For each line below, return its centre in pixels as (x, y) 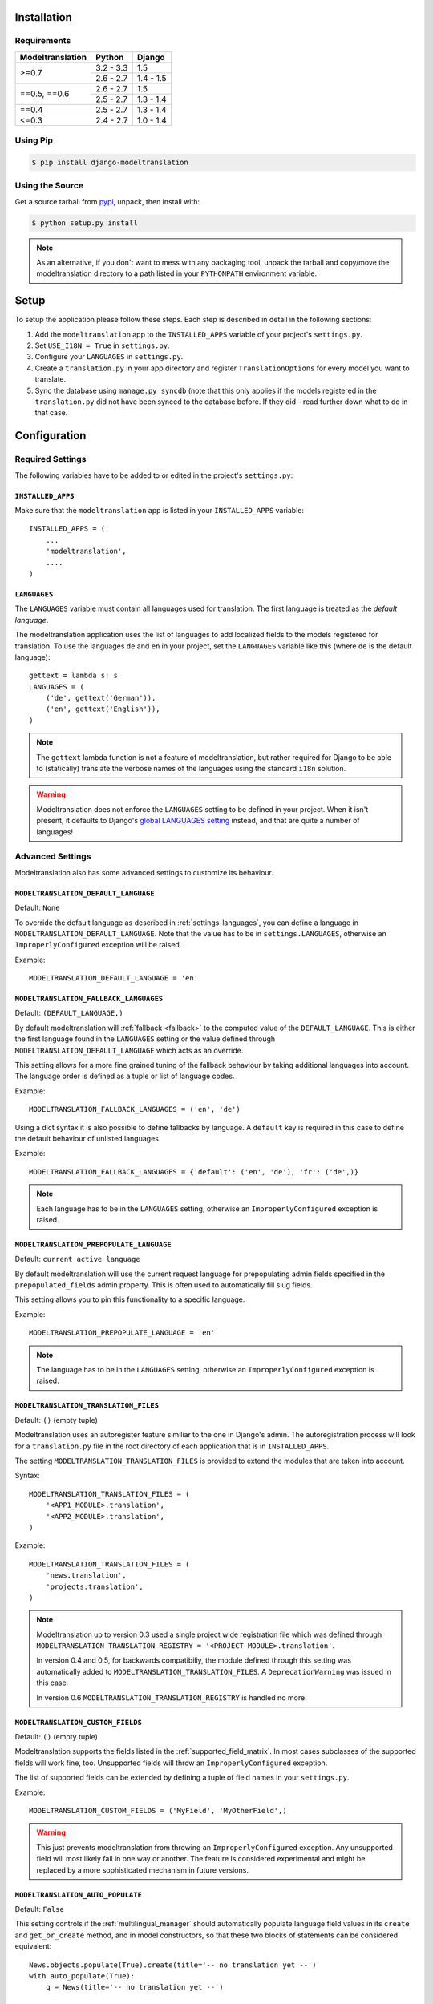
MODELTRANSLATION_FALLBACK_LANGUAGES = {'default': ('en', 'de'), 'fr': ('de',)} (194, 1172)
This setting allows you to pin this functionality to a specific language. (130, 1299)
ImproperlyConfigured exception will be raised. (98, 945)
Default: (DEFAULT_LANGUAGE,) (69, 1013)
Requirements (43, 41)
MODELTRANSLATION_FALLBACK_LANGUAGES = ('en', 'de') (135, 1109)
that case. (51, 413)
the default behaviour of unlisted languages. (88, 1138)
